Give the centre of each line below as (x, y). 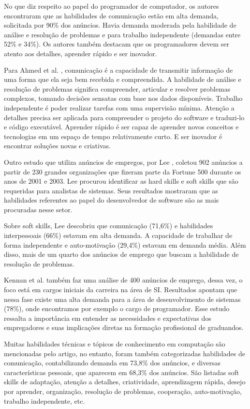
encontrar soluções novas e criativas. (57, 146)
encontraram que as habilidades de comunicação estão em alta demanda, (111, 15)
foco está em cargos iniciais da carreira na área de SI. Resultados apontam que (121, 290)
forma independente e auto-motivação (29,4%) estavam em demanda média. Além (125, 244)
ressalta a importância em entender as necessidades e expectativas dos (108, 318)
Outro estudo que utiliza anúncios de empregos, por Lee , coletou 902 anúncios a (123, 162)
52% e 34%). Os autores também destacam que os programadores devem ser (117, 44)
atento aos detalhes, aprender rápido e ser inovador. (81, 53)
